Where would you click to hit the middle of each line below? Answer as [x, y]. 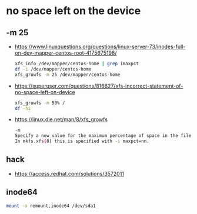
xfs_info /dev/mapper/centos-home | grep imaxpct [77, 63]
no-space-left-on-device [45, 92]
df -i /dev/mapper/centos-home [53, 69]
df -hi [23, 108]
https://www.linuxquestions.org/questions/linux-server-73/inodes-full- [100, 46]
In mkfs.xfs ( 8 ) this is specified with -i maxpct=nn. [82, 141]
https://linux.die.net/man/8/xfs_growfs [61, 119]
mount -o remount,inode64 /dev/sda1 [51, 206]
